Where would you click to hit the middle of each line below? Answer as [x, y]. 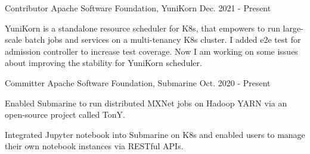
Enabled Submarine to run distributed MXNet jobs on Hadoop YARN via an [146, 103]
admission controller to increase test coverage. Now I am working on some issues [151, 51]
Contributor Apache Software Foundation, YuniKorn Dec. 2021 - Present [138, 8]
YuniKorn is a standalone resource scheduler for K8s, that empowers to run [142, 28]
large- [293, 28]
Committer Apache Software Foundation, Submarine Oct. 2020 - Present [138, 82]
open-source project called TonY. [65, 114]
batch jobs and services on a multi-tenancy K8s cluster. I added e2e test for [163, 40]
